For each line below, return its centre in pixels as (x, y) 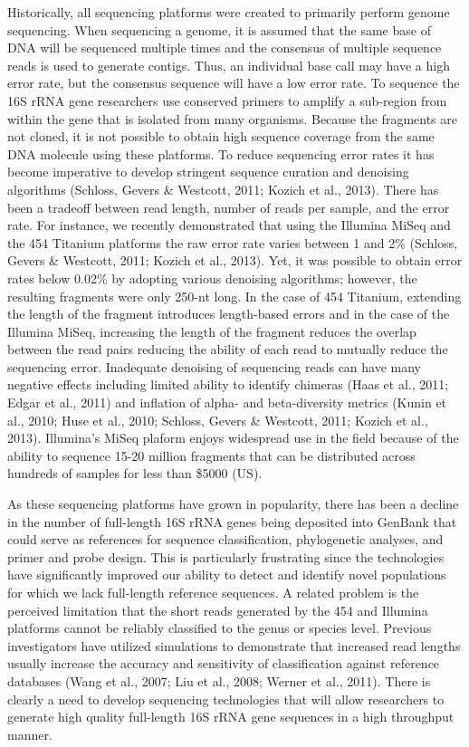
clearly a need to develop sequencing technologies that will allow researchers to (226, 699)
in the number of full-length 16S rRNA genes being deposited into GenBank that (232, 521)
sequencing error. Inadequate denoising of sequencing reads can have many (215, 366)
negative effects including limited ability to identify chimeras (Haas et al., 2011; (228, 384)
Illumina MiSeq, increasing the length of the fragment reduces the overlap (212, 331)
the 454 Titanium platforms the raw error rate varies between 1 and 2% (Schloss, (233, 242)
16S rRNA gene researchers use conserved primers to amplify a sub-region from (227, 100)
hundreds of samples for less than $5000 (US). (135, 473)
